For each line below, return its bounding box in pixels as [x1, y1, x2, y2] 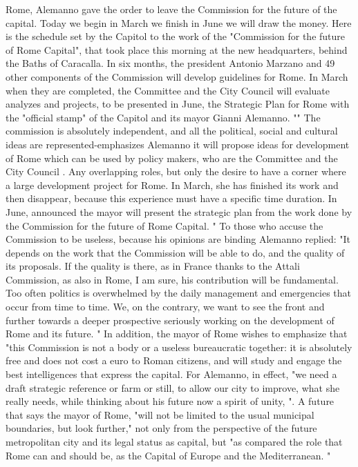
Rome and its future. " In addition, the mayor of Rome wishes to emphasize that [6, 326, 348, 341]
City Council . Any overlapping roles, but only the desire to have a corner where [6, 164, 346, 179]
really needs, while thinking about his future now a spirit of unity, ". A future [6, 394, 335, 408]
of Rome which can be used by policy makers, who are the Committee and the [6, 150, 338, 165]
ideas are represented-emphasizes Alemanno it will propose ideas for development [6, 137, 350, 151]
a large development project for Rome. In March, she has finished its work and [6, 177, 339, 192]
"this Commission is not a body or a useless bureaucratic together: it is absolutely [6, 339, 352, 354]
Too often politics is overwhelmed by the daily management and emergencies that [6, 286, 351, 300]
